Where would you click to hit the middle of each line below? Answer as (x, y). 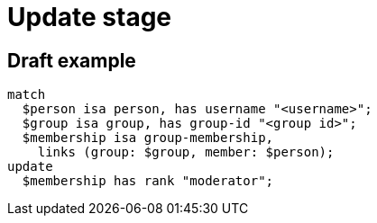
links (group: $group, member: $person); (186, 152)
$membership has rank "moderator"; (148, 181)
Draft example (72, 60)
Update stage (90, 17)
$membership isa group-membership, (148, 138)
